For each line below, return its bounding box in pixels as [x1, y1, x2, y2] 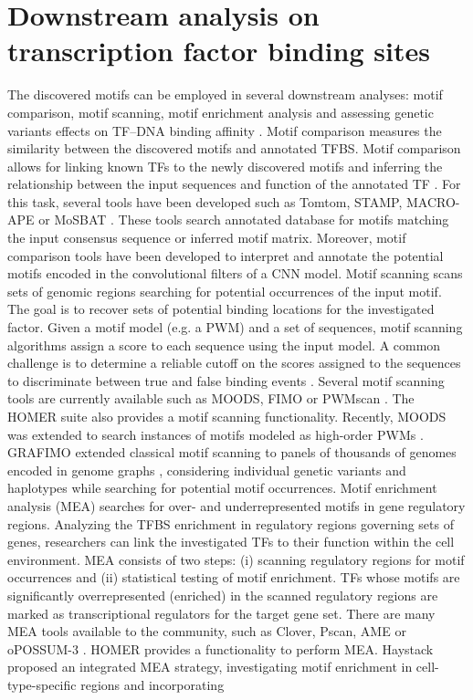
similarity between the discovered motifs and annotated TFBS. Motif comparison [7, 139, 461, 158]
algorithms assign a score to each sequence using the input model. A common [7, 335, 441, 354]
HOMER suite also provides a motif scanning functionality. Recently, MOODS [7, 407, 447, 425]
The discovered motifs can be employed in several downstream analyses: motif [7, 85, 443, 104]
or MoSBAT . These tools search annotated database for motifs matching [38, 210, 449, 229]
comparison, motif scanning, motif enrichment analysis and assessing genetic [7, 102, 434, 121]
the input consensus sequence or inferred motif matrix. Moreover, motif [7, 228, 406, 247]
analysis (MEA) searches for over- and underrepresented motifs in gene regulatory [7, 496, 466, 515]
